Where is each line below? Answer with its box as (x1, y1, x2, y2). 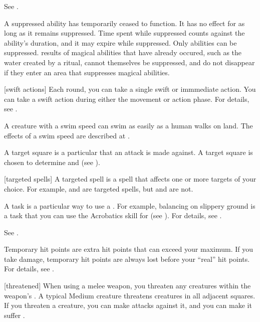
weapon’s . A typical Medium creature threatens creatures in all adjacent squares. (4, 290, 255, 300)
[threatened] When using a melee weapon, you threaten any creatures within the (4, 280, 251, 291)
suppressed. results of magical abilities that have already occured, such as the (4, 47, 242, 58)
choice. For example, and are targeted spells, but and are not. (4, 183, 193, 194)
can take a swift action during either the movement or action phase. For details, (4, 93, 249, 104)
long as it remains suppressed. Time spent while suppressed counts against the (4, 28, 245, 38)
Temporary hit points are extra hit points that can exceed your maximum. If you (4, 244, 253, 254)
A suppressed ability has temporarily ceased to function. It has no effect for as (4, 18, 245, 28)
